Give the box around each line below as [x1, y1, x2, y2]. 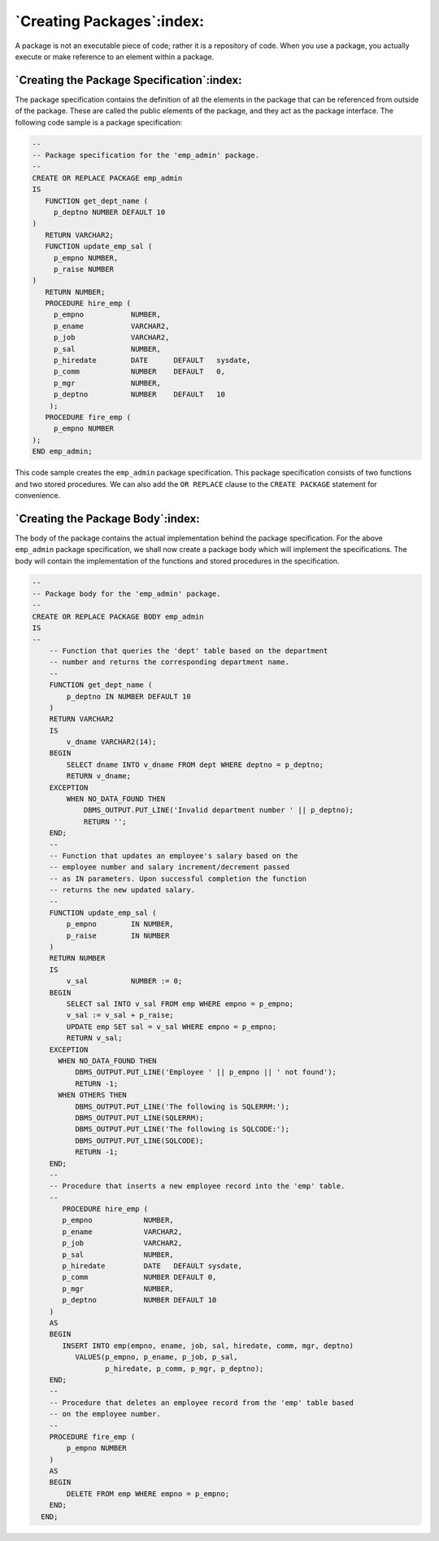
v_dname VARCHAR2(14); [66, 738, 158, 746]
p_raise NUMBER [53, 265, 114, 274]
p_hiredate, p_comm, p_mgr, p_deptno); [104, 1364, 264, 1373]
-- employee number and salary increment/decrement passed [49, 863, 290, 872]
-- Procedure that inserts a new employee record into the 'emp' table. [49, 1181, 346, 1191]
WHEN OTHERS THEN [58, 1091, 128, 1100]
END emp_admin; [32, 447, 93, 456]
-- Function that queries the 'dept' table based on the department [49, 646, 328, 655]
